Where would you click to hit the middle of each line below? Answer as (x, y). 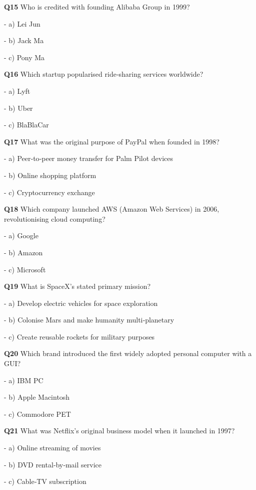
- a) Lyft (17, 91)
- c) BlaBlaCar (26, 125)
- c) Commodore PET (37, 414)
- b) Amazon (23, 252)
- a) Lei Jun (22, 23)
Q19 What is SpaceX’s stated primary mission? (77, 286)
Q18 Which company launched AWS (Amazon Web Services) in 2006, (112, 209)
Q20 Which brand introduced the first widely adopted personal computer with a (128, 353)
